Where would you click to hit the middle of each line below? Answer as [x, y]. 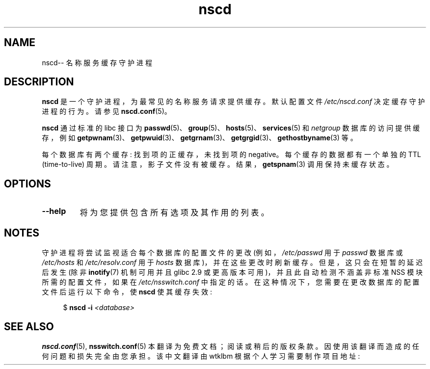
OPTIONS [27, 184]
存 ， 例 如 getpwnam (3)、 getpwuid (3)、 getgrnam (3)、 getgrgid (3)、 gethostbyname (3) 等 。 [200, 138]
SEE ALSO [29, 326]
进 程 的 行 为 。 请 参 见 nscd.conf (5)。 [107, 111]
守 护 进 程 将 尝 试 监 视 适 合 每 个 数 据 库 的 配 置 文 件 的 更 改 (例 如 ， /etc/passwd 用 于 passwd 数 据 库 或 [222, 253]
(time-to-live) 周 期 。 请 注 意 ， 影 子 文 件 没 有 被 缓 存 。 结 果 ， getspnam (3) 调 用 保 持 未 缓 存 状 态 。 [218, 164]
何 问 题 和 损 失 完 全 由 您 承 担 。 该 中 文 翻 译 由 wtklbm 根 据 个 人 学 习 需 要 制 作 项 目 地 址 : [201, 356]
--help [54, 211]
